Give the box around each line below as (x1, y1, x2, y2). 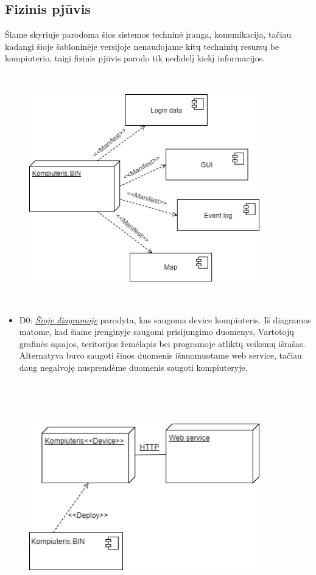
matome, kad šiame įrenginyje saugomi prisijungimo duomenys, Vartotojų (19, 325, 294, 338)
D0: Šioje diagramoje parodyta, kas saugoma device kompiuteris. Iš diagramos (19, 313, 311, 326)
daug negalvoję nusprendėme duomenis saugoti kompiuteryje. (19, 360, 248, 373)
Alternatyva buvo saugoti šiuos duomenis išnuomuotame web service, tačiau (19, 349, 302, 362)
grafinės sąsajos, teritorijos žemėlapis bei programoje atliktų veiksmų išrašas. (19, 337, 306, 349)
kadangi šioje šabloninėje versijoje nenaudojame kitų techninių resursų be (5, 40, 279, 52)
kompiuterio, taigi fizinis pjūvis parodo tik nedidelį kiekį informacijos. (5, 52, 265, 64)
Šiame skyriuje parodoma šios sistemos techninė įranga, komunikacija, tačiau (5, 28, 292, 41)
